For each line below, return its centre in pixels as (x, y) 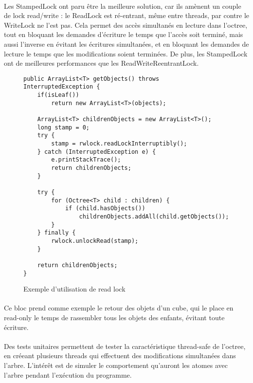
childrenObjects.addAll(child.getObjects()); (154, 216)
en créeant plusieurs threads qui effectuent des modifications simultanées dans (120, 356)
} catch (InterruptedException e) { (97, 152)
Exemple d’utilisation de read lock (74, 289)
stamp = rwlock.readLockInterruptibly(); (119, 144)
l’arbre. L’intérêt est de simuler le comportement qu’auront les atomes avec (116, 365)
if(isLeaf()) (58, 95)
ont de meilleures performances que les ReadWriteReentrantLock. (101, 63)
